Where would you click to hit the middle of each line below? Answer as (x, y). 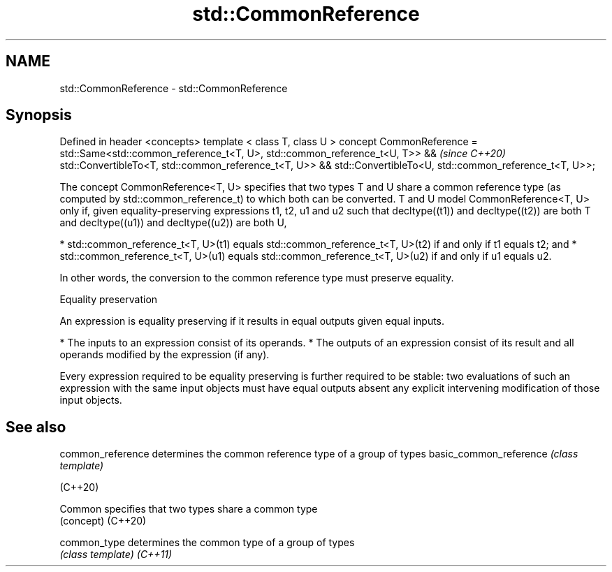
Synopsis (39, 115)
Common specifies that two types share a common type (189, 509)
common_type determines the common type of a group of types (207, 543)
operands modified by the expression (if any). (165, 355)
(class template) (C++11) (116, 555)
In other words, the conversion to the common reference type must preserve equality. (257, 278)
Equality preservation (109, 300)
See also (36, 427)
